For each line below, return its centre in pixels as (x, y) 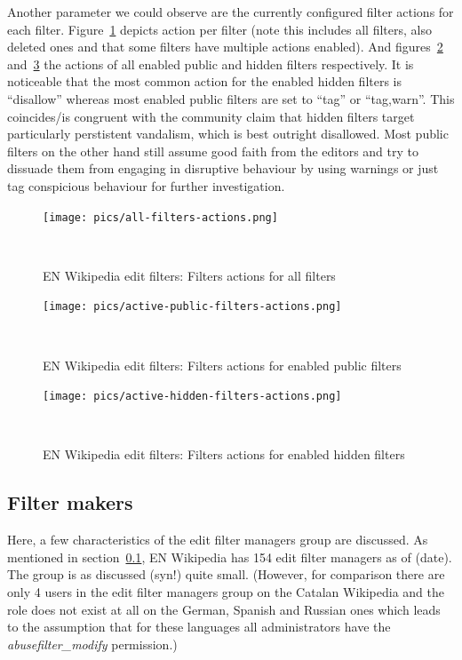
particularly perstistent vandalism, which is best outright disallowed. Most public (228, 134)
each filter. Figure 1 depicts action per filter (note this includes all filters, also (219, 29)
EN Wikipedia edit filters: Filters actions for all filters (189, 275)
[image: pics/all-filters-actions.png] (160, 217)
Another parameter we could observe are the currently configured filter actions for (231, 12)
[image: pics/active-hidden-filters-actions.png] (192, 397)
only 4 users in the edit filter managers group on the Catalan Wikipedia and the (226, 592)
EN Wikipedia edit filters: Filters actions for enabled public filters (222, 365)
